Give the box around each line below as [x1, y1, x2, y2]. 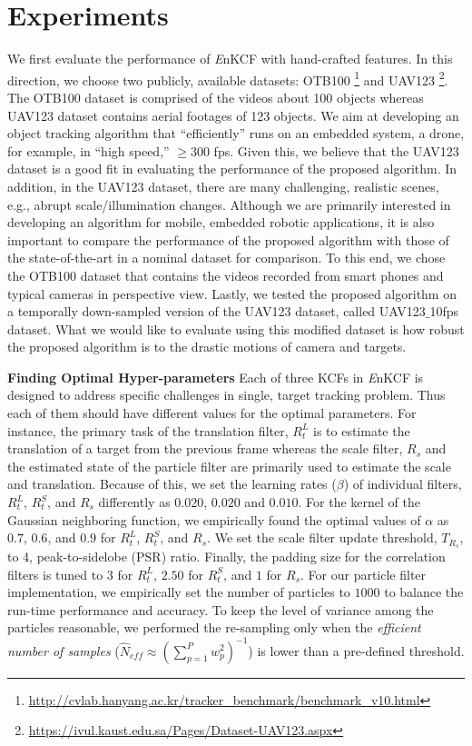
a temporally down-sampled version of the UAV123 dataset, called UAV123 [7, 302, 426, 321]
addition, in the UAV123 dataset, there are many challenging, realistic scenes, [7, 176, 439, 195]
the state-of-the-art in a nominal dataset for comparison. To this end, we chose [7, 248, 446, 267]
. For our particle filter [300, 564, 427, 583]
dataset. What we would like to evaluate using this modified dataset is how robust [7, 319, 465, 338]
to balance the [384, 582, 464, 602]
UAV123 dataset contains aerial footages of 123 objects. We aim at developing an [7, 105, 459, 124]
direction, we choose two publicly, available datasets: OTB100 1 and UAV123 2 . [7, 67, 448, 89]
